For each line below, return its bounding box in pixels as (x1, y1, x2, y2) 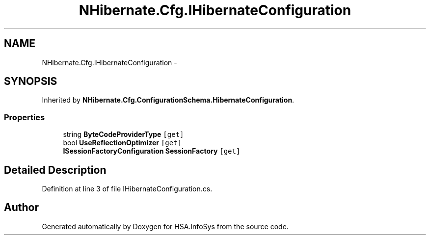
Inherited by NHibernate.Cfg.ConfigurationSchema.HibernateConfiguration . (42, 96, 295, 105)
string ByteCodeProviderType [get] (63, 130, 184, 139)
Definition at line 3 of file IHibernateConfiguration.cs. (42, 185, 213, 193)
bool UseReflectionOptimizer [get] (63, 138, 182, 147)
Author (4, 201, 39, 214)
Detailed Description (4, 163, 107, 176)
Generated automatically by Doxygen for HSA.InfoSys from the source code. (42, 222, 289, 231)
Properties (4, 112, 45, 122)
